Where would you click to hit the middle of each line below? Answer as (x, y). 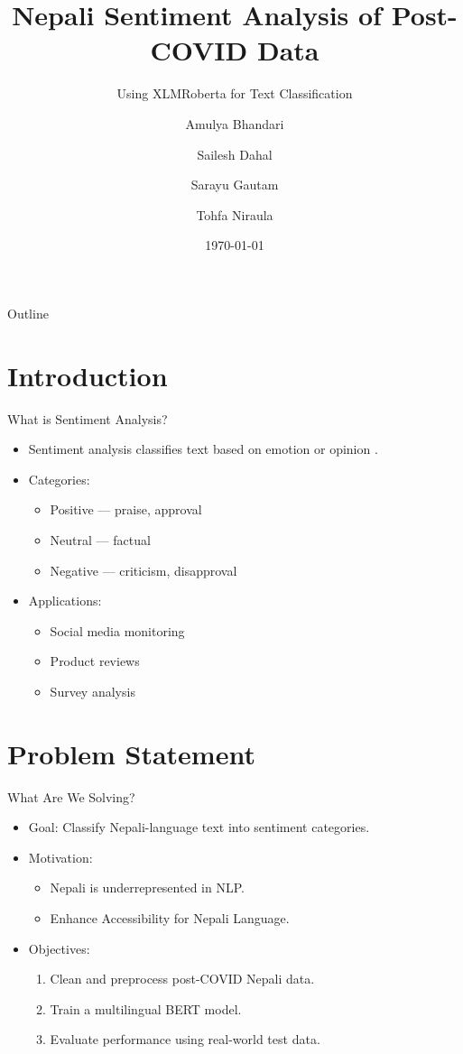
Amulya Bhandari (235, 123)
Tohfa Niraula (235, 214)
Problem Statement (131, 753)
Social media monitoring (117, 630)
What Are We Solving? (71, 796)
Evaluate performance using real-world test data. (185, 1039)
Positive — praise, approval (126, 509)
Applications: (65, 601)
